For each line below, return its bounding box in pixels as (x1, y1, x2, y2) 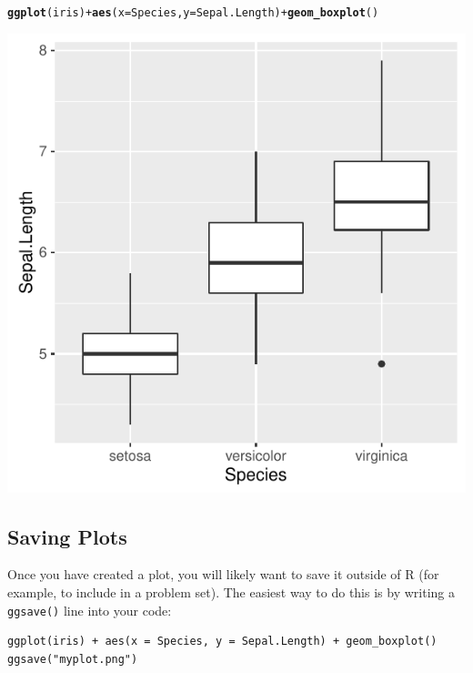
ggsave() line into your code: (7, 600, 172, 619)
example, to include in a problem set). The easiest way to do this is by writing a (7, 583, 455, 602)
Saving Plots (7, 522, 127, 550)
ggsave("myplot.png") (7, 652, 138, 666)
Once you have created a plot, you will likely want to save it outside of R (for (7, 565, 439, 584)
